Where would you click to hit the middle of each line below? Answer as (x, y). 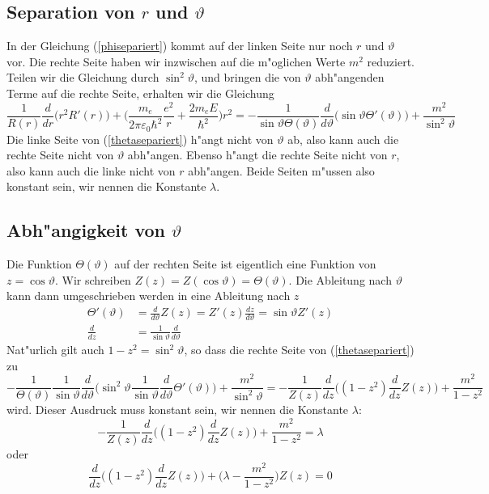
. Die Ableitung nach (340, 279)
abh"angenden (350, 77)
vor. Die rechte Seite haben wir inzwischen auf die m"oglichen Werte (176, 61)
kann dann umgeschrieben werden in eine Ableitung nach (149, 296)
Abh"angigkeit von (86, 230)
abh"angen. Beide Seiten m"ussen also (281, 170)
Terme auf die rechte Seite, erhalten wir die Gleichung (140, 93)
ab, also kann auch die (343, 139)
